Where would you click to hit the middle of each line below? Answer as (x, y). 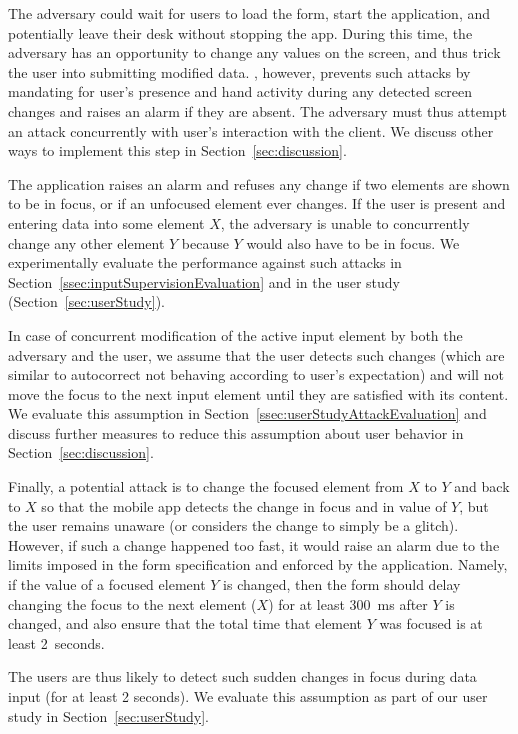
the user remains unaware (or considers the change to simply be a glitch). (233, 525)
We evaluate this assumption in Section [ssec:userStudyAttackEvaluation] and (247, 413)
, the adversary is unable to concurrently (345, 222)
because (205, 242)
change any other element (86, 242)
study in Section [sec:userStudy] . (108, 715)
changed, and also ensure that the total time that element (185, 623)
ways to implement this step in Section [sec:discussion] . (177, 150)
